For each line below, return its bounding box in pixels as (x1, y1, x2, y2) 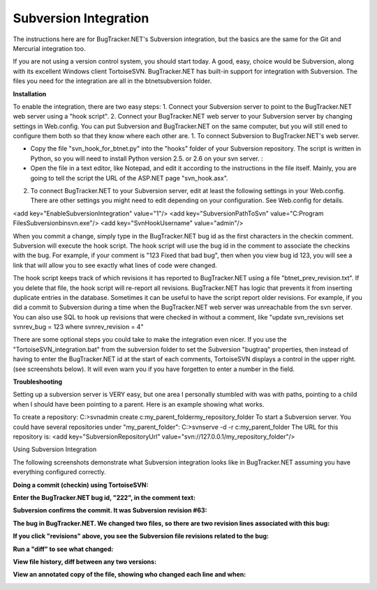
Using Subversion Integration (13, 445, 97, 453)
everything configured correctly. (13, 468, 106, 476)
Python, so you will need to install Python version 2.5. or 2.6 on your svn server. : (30, 154, 263, 162)
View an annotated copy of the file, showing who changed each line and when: (13, 570, 246, 579)
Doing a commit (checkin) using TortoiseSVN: (13, 481, 149, 489)
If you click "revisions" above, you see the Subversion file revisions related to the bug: (13, 532, 269, 540)
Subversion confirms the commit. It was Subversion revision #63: (13, 506, 207, 515)
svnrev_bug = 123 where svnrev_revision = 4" (13, 323, 144, 331)
